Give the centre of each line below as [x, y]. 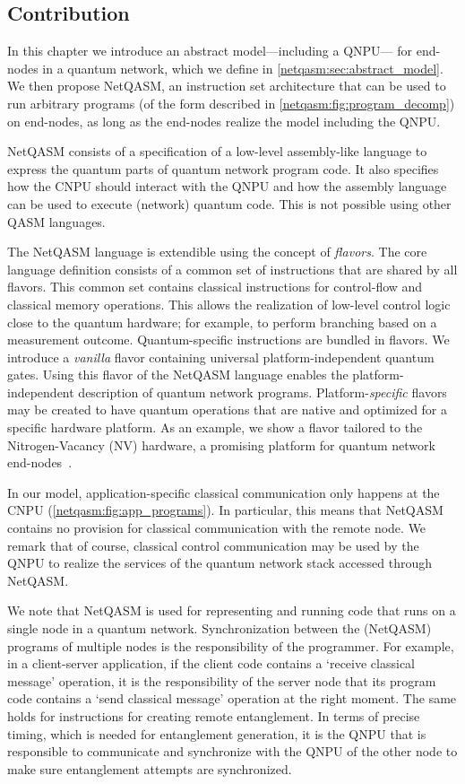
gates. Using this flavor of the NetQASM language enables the [178, 375]
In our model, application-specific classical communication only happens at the [224, 492]
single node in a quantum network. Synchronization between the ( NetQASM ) [220, 628]
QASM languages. [56, 221]
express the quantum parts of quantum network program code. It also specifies [223, 168]
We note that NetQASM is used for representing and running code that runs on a [232, 610]
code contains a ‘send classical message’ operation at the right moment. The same [232, 698]
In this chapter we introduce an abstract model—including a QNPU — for [210, 51]
